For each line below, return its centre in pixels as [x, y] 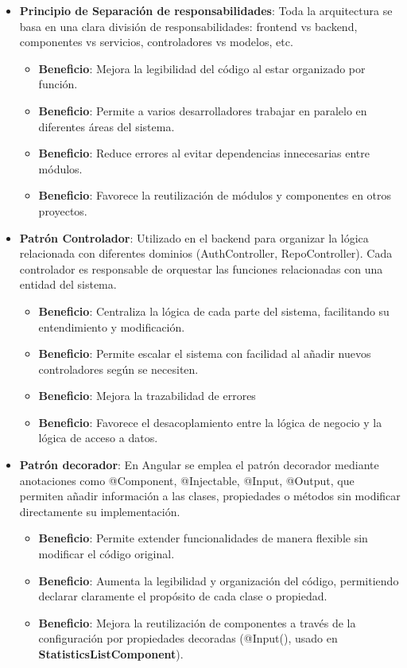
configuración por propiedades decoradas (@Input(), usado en [188, 638]
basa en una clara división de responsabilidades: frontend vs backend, [188, 26]
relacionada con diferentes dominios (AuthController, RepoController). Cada [206, 253]
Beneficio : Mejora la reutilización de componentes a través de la [197, 622]
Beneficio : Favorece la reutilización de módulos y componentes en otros [215, 195]
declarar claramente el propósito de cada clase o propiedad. [183, 596]
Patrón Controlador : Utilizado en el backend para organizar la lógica [194, 237]
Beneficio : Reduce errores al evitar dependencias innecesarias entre [204, 153]
